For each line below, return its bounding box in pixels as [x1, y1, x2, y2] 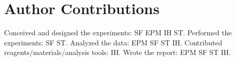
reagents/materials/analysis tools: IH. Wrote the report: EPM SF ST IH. [4, 47, 231, 57]
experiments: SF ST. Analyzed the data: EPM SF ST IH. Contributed [4, 37, 222, 47]
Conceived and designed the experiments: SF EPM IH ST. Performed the [4, 27, 232, 38]
